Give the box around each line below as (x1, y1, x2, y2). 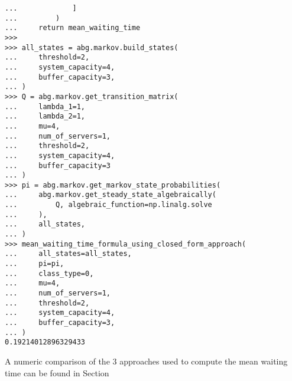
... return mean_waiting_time (5, 24, 141, 32)
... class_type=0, (5, 269, 94, 278)
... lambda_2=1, (5, 112, 86, 121)
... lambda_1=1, (5, 102, 86, 111)
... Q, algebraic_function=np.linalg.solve (5, 201, 212, 209)
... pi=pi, (5, 260, 64, 268)
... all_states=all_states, (5, 249, 132, 258)
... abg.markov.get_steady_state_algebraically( (5, 190, 216, 199)
